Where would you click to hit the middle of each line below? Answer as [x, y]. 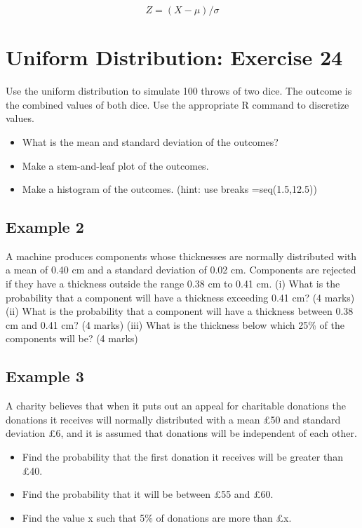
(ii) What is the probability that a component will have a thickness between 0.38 [180, 311]
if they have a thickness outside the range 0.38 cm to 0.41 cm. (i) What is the [173, 284]
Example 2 [45, 227]
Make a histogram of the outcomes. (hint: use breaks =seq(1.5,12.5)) [169, 189]
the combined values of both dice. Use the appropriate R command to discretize [177, 104]
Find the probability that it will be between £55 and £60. [148, 494]
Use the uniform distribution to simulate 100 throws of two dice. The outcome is [179, 91]
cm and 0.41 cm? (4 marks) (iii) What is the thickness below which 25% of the [175, 324]
